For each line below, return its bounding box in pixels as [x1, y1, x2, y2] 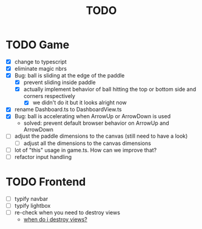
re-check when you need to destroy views [14, 208, 121, 216]
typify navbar [14, 195, 49, 202]
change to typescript [14, 58, 67, 65]
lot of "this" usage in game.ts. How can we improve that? [14, 146, 157, 153]
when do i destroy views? [23, 216, 87, 223]
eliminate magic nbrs [14, 65, 67, 72]
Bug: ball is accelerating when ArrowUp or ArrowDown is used [14, 113, 171, 120]
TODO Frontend [5, 175, 86, 189]
